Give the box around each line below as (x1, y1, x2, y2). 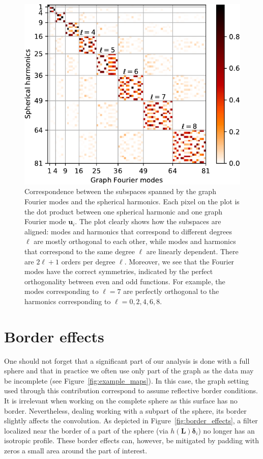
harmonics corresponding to (24, 295, 111, 306)
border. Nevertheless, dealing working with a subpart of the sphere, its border (4, 405, 247, 416)
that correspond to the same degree (24, 246, 135, 257)
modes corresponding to (24, 286, 99, 296)
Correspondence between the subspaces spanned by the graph (24, 186, 216, 197)
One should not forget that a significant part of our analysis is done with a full (4, 355, 250, 366)
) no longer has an (198, 425, 255, 436)
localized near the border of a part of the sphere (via (4, 425, 168, 436)
